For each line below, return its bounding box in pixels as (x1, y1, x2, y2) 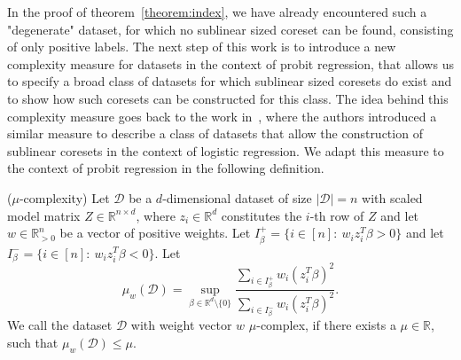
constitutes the (221, 206, 302, 224)
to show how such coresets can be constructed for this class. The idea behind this (7, 89, 449, 107)
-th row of (309, 206, 364, 224)
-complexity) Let (19, 188, 110, 207)
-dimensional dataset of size (162, 188, 312, 207)
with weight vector (130, 316, 232, 334)
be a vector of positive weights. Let (59, 223, 251, 242)
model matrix (7, 206, 81, 224)
